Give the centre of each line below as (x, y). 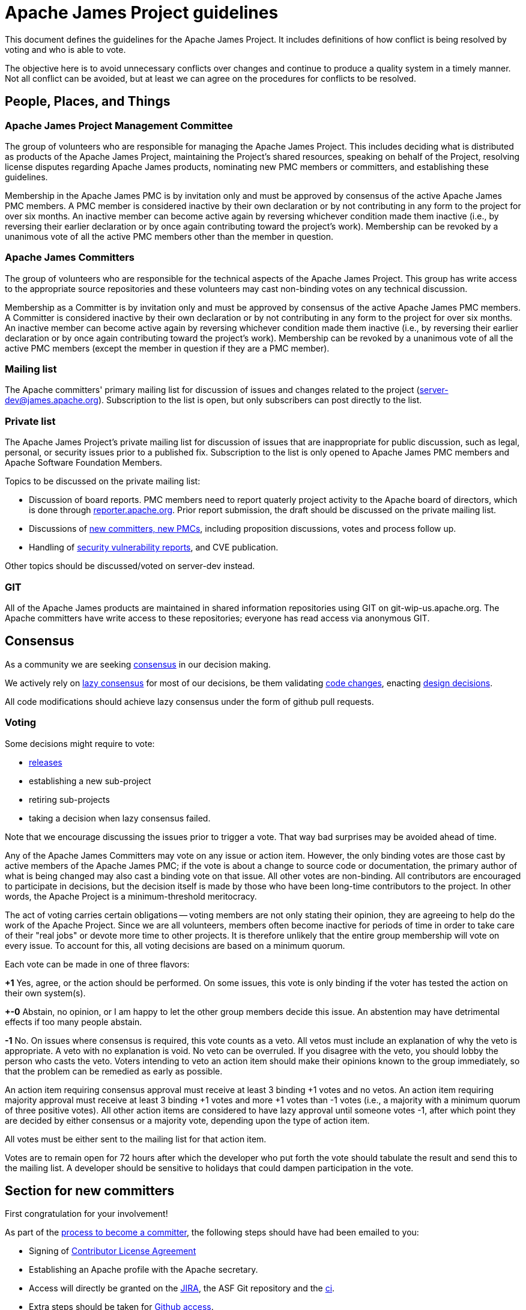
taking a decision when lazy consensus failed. (120, 818)
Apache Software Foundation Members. (84, 463)
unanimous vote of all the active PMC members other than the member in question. (169, 236)
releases (46, 762)
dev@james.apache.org (52, 400)
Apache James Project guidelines (142, 13)
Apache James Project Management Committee (119, 125)
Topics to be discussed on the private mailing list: (103, 481)
